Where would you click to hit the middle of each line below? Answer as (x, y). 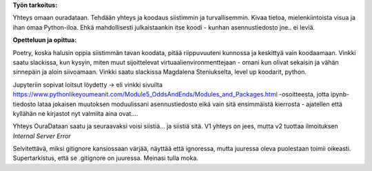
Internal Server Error (42, 136)
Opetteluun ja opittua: (45, 40)
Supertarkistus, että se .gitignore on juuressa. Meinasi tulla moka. (106, 158)
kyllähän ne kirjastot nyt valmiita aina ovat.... (75, 113)
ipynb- (340, 94)
